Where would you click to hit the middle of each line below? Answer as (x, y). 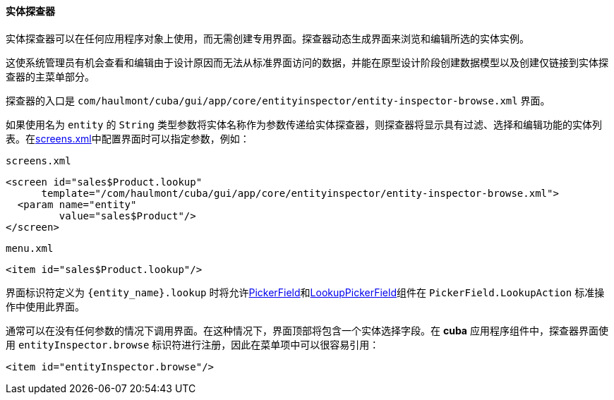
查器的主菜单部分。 (50, 76)
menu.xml (30, 248)
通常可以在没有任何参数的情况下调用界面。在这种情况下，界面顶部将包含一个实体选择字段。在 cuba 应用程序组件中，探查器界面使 (307, 330)
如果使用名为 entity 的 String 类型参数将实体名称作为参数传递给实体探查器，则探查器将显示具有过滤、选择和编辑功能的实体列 (304, 124)
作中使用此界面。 (45, 306)
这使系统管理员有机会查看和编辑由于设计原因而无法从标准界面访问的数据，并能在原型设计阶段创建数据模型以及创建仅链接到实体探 (307, 62)
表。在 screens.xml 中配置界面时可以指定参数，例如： (128, 138)
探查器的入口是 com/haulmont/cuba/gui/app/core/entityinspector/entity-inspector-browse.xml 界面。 (278, 100)
